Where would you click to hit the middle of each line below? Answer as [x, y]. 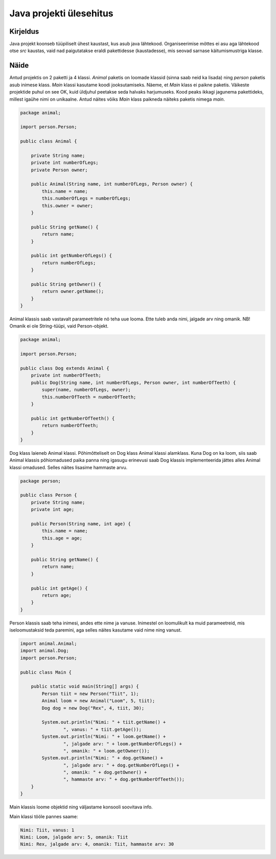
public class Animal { [49, 141]
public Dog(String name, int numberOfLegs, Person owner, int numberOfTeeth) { [133, 382]
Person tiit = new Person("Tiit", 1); [90, 693]
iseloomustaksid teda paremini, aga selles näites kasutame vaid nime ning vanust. [96, 630]
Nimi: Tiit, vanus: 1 [47, 830]
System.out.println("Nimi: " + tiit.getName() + [104, 722]
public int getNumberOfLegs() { [72, 256]
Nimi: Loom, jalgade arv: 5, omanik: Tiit [74, 837]
